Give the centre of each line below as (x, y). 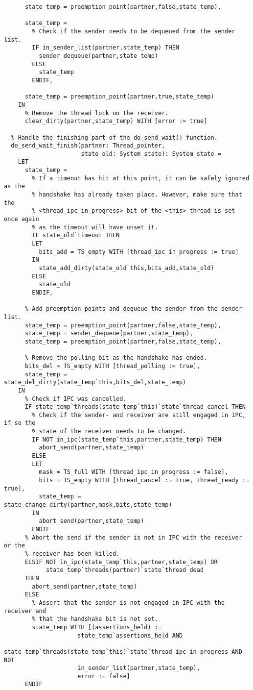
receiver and (25, 611)
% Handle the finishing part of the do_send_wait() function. (114, 137)
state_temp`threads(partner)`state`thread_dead (125, 570)
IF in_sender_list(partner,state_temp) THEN (105, 48)
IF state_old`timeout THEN (76, 235)
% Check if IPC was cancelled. (76, 399)
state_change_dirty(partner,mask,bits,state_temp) (88, 505)
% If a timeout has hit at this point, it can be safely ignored (141, 178)
